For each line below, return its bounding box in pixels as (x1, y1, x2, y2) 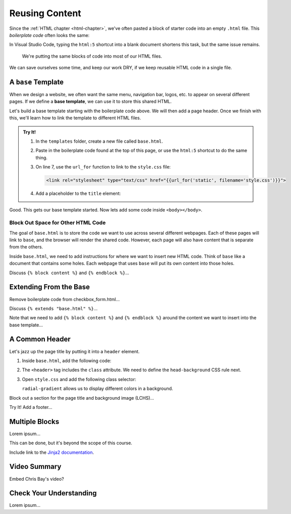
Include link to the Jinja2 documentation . (9, 449, 94, 455)
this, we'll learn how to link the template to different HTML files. (9, 115, 141, 121)
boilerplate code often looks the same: (9, 32, 90, 38)
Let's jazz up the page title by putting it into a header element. (9, 348, 140, 354)
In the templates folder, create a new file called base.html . (35, 138, 163, 144)
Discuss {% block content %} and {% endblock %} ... (9, 270, 129, 276)
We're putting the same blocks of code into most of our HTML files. (22, 53, 162, 59)
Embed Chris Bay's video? (9, 476, 64, 482)
